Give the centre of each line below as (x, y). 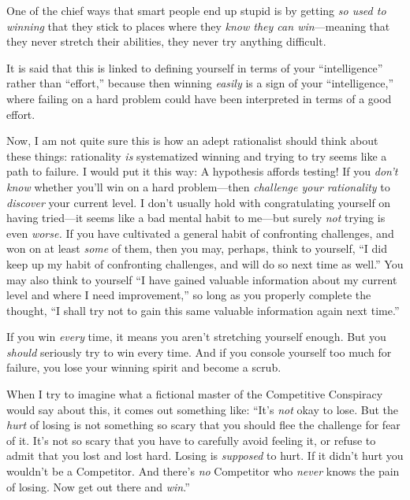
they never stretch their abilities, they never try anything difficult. (166, 41)
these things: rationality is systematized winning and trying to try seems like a (197, 156)
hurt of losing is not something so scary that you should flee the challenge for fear (203, 425)
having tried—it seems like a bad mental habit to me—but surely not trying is (196, 218)
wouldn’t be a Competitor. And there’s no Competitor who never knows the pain (203, 471)
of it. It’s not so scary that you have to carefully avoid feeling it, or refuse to (191, 440)
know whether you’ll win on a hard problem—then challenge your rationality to (198, 186)
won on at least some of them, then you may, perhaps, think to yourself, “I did (197, 248)
